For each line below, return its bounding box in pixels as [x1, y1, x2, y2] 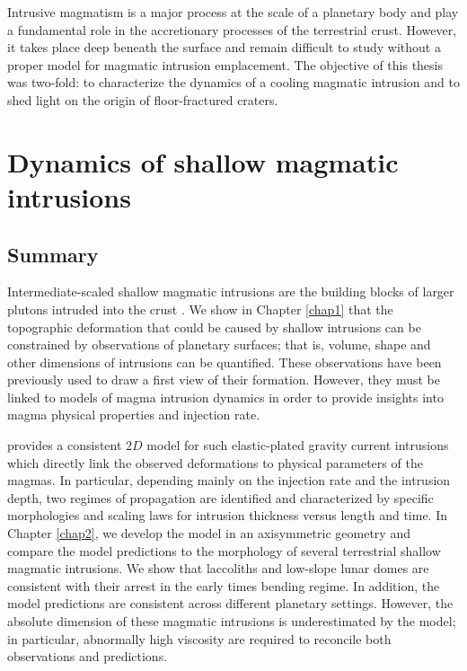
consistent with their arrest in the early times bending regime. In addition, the [7, 576, 440, 595]
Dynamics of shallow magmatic [7, 143, 399, 180]
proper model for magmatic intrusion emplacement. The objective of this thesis [7, 55, 444, 74]
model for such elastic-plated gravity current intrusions [146, 436, 449, 455]
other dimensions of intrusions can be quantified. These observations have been [7, 352, 442, 371]
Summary [7, 240, 99, 268]
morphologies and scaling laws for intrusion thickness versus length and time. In [7, 506, 447, 525]
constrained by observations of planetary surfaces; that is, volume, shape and [7, 335, 431, 354]
